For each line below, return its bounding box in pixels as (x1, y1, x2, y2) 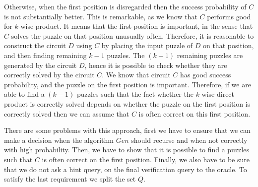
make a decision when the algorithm (4, 134, 114, 145)
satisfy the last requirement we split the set (4, 174, 136, 184)
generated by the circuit (4, 60, 77, 70)
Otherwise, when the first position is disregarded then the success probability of (4, 1, 247, 11)
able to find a (4, 89, 45, 99)
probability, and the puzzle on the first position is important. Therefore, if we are (4, 79, 251, 89)
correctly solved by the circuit (4, 69, 95, 80)
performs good (207, 11, 251, 21)
